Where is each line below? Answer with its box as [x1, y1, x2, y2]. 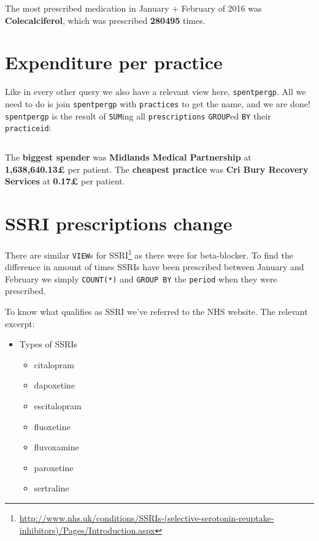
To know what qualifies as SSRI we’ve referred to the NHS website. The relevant [5, 305, 308, 317]
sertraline [34, 482, 69, 494]
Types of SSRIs [19, 338, 77, 350]
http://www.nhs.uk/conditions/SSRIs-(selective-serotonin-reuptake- [19, 511, 274, 524]
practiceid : [5, 121, 52, 134]
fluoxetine [34, 420, 71, 433]
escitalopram [34, 399, 82, 412]
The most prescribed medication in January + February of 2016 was [5, 2, 262, 14]
